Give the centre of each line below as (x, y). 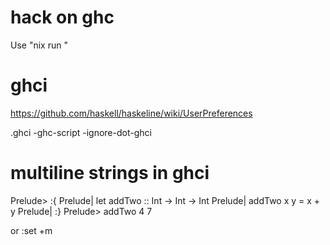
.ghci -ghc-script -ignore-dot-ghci (81, 132)
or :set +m (31, 230)
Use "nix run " (39, 45)
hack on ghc (62, 17)
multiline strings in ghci (110, 173)
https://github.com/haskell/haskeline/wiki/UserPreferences (131, 113)
